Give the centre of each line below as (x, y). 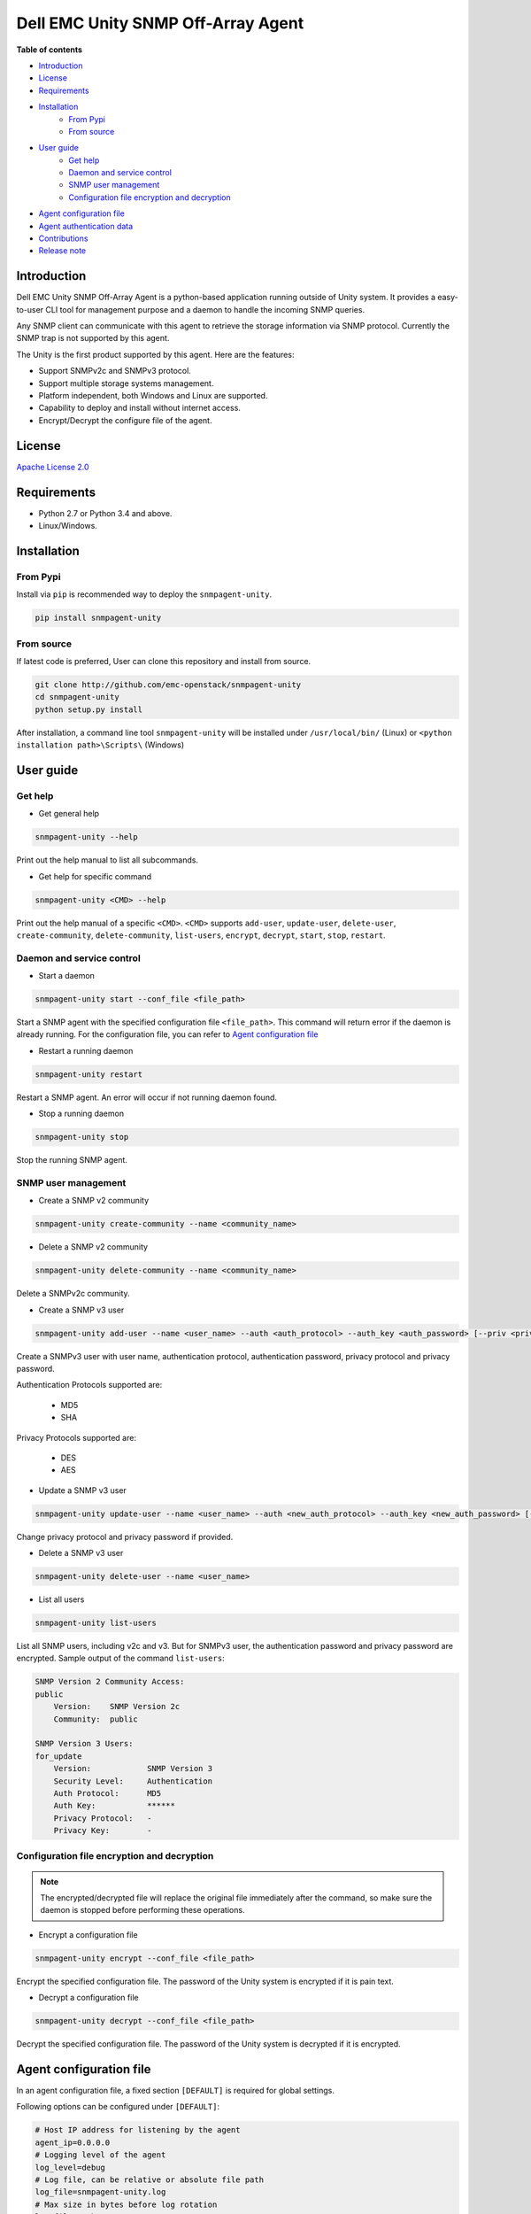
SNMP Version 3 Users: (84, 1744)
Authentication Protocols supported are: (89, 1385)
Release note (62, 251)
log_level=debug (70, 2167)
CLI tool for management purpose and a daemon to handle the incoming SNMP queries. (205, 309)
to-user (30, 309)
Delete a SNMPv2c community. (73, 1294)
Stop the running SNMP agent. (72, 1160)
